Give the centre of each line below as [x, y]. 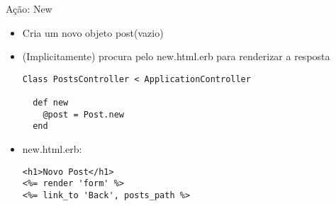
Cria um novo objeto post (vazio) [93, 32]
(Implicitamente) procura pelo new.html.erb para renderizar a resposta [176, 56]
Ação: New [29, 8]
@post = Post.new [83, 114]
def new [51, 103]
